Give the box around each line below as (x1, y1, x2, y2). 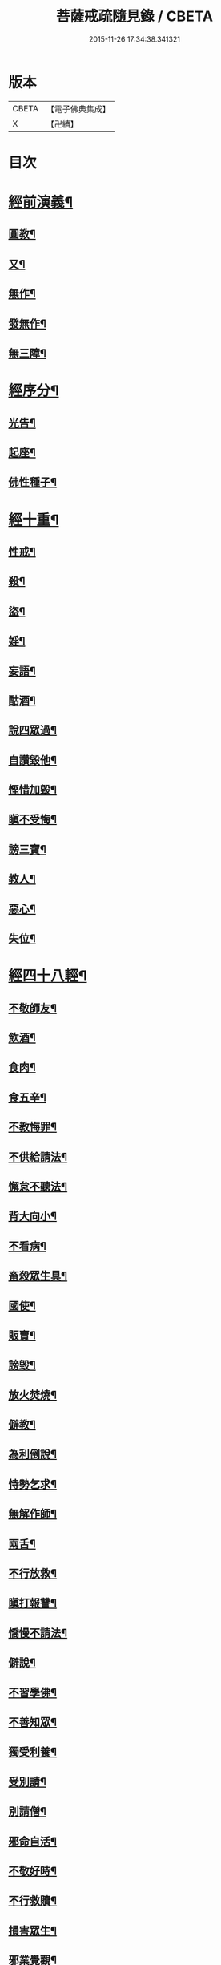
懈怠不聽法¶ (8, 1179, 68, 1193)
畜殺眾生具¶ (8, 1269, 68, 1283)
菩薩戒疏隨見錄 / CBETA (55, 7, 214, 26)
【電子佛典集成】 (46, 103, 110, 115)
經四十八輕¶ (8, 967, 87, 985)
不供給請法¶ (8, 1150, 68, 1163)
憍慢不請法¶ (8, 1626, 68, 1640)
